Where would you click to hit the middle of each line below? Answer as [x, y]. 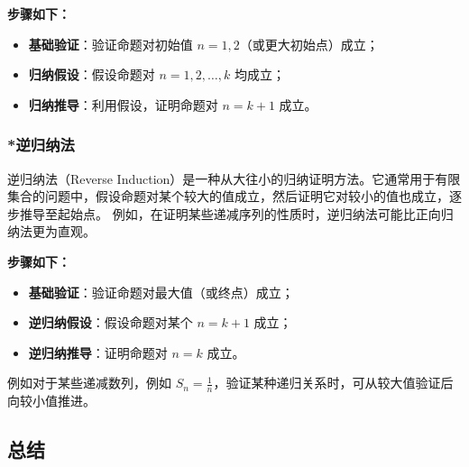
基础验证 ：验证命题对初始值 [110, 44]
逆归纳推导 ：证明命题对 [98, 352]
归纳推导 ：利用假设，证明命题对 [123, 104]
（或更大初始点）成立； [309, 44]
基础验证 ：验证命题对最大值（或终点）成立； [161, 292]
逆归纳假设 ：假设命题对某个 [110, 322]
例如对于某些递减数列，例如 [89, 383]
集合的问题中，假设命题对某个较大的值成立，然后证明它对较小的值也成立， [228, 196]
